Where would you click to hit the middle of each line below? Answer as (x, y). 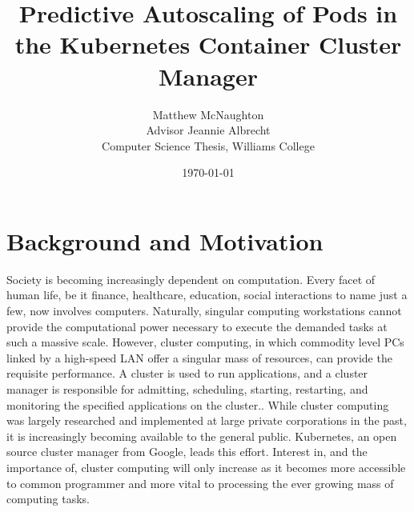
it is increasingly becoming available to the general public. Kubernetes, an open (202, 436)
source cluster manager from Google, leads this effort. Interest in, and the (187, 452)
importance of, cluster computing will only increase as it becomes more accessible (206, 467)
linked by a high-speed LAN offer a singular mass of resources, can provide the (199, 357)
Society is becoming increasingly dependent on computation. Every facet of (191, 279)
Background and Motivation (165, 240)
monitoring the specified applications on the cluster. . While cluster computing (198, 404)
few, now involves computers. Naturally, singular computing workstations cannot (204, 310)
